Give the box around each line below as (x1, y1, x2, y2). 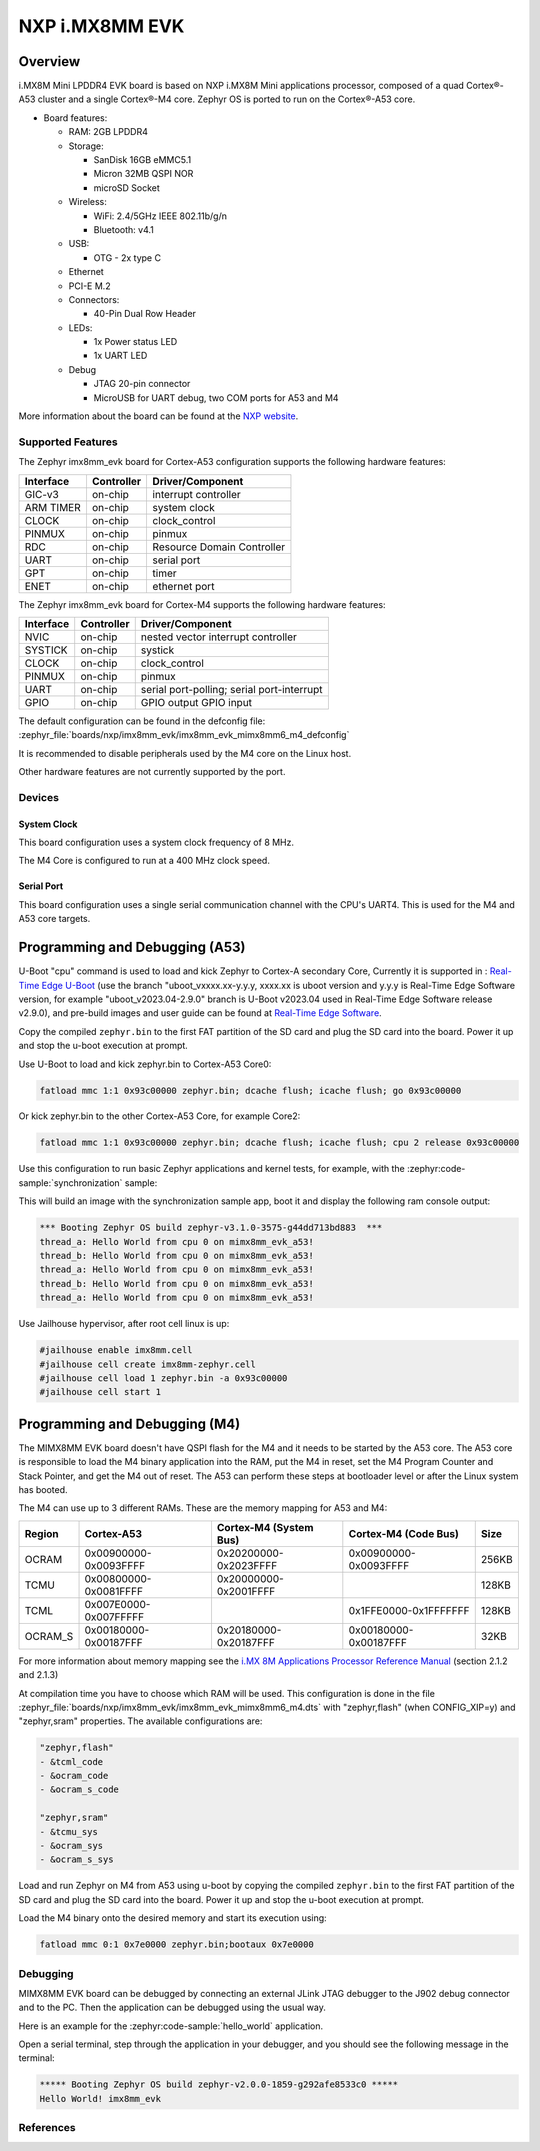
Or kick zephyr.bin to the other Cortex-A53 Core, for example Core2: (18, 1110, 301, 1122)
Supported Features (18, 435, 119, 449)
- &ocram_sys (39, 1840, 104, 1852)
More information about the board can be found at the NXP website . (18, 410, 299, 422)
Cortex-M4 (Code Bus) (348, 1526, 460, 1540)
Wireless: (68, 196, 107, 208)
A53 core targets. (18, 913, 91, 925)
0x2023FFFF (216, 1558, 278, 1572)
